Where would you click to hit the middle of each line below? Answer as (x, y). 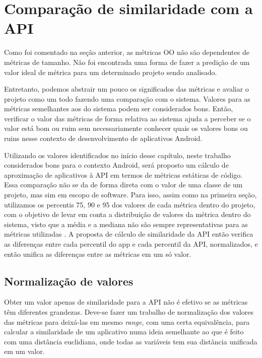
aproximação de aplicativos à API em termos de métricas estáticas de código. (123, 174)
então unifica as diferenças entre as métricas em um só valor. (98, 254)
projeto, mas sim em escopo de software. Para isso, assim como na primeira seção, (130, 195)
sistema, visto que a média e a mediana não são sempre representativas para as (126, 224)
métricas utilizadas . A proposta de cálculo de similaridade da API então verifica (129, 234)
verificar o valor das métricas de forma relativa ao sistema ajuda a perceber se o (127, 118)
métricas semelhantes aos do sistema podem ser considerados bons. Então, (119, 109)
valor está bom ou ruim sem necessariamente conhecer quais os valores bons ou (126, 128)
